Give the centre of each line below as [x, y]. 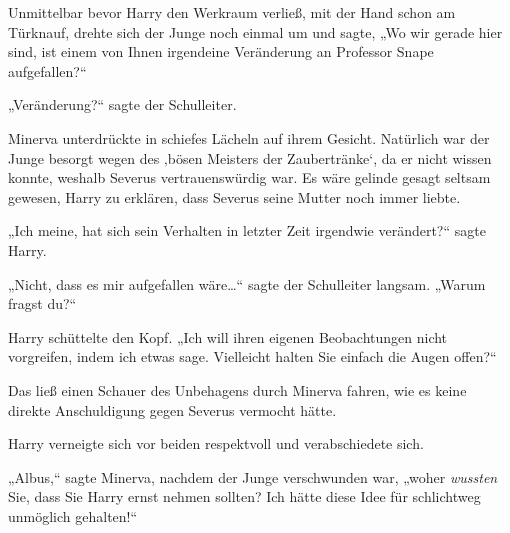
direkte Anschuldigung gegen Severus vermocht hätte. [172, 409]
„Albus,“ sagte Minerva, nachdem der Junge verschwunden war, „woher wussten [253, 476]
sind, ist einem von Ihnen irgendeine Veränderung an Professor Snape [221, 51]
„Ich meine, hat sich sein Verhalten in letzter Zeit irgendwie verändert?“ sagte [247, 230]
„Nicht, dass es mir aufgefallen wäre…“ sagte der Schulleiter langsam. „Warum [247, 283]
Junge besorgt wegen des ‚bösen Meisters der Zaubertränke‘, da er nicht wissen [250, 157]
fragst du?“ [42, 303]
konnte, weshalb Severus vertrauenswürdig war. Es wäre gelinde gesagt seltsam [249, 177]
